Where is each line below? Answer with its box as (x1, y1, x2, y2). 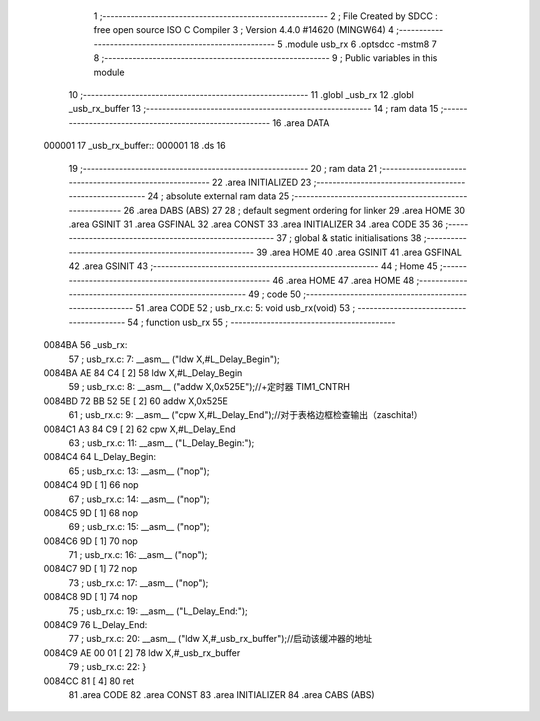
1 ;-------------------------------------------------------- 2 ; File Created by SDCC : (93, 10, 439, 22)
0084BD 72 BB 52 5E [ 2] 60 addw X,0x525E (43, 395, 229, 407)
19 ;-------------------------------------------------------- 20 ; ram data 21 (68, 162, 378, 174)
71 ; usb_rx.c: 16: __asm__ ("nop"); (68, 549, 208, 561)
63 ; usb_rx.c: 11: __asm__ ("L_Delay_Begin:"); (68, 436, 255, 449)
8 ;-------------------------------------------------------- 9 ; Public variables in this (93, 52, 438, 64)
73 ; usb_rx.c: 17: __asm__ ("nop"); (68, 576, 209, 589)
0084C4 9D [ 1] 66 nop (43, 479, 139, 491)
